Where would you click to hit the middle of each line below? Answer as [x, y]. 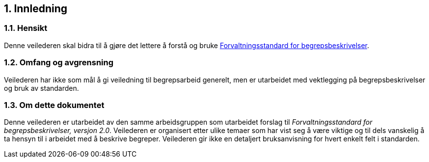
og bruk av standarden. [41, 88]
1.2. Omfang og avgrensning [59, 63]
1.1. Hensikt [26, 28]
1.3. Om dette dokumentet [54, 105]
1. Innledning [36, 9]
